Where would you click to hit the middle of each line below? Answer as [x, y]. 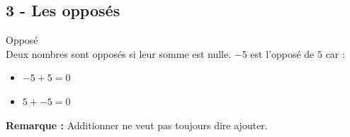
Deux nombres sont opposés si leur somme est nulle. [119, 53]
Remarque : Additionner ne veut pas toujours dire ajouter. [137, 125]
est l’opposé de [282, 53]
